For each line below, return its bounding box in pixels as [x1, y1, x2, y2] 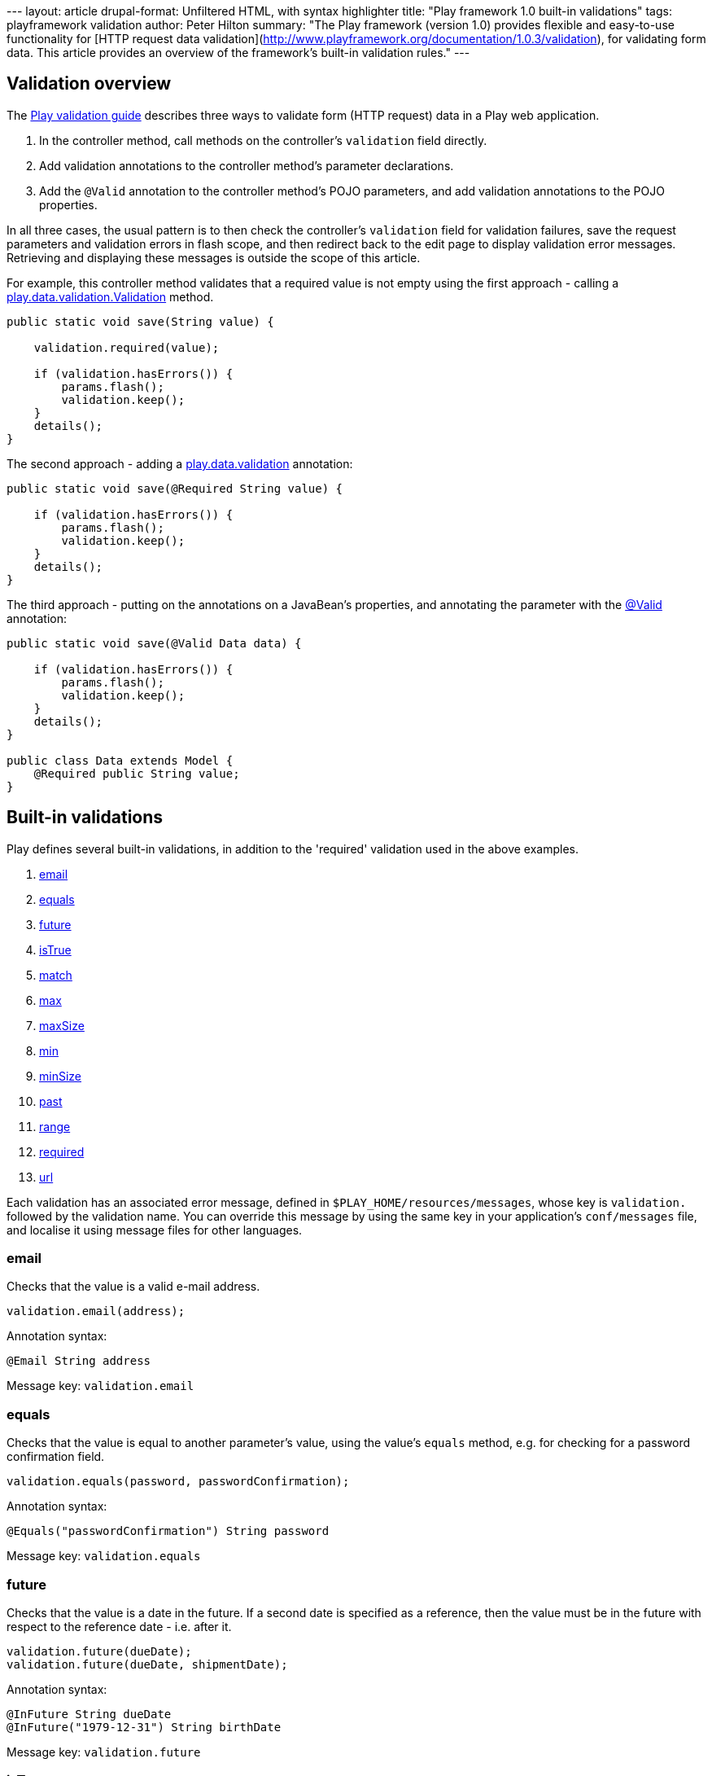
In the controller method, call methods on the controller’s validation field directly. [39, 133, 487, 147]
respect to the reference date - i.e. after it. [7, 1619, 232, 1633]
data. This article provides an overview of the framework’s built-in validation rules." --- [7, 46, 470, 59]
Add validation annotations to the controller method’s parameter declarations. [39, 158, 454, 173]
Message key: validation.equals [7, 1549, 201, 1563]
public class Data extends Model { [7, 753, 234, 767]
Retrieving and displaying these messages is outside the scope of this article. [7, 250, 421, 265]
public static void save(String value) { [7, 314, 274, 328]
